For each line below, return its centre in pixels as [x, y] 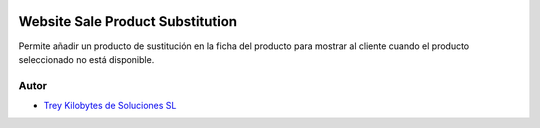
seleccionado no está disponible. [86, 59]
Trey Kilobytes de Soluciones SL [110, 106]
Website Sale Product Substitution [128, 21]
